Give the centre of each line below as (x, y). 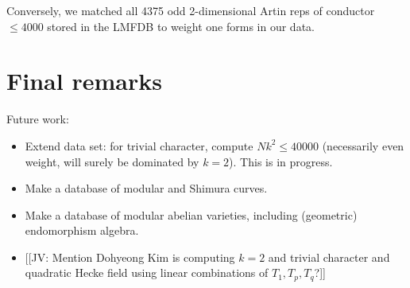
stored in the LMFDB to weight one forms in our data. (181, 26)
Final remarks (84, 81)
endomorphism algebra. (82, 230)
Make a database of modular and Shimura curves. (146, 188)
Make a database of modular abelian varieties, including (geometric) (191, 214)
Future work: (38, 119)
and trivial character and (329, 257)
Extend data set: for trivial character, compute (139, 145)
